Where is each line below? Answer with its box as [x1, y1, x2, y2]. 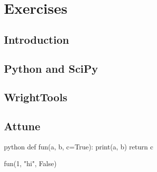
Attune [4, 118, 41, 134]
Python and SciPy [4, 60, 98, 76]
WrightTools [4, 89, 67, 105]
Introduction [4, 31, 69, 47]
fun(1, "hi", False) [4, 158, 57, 168]
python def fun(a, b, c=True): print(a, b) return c [4, 141, 154, 151]
